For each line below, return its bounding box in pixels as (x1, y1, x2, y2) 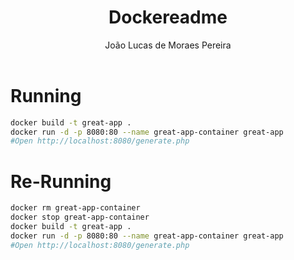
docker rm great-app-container (10, 203, 141, 213)
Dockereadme (108, 6, 228, 29)
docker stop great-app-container (10, 212, 150, 223)
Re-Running (10, 170, 112, 193)
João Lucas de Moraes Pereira (104, 39, 232, 51)
